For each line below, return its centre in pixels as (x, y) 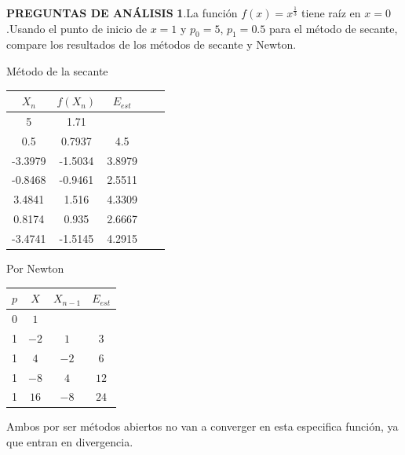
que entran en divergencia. (70, 442)
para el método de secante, (333, 28)
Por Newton (35, 268)
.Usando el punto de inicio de (77, 28)
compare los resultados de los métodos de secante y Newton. (151, 44)
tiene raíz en (331, 13)
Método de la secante (57, 70)
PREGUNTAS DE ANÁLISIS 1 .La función (122, 13)
